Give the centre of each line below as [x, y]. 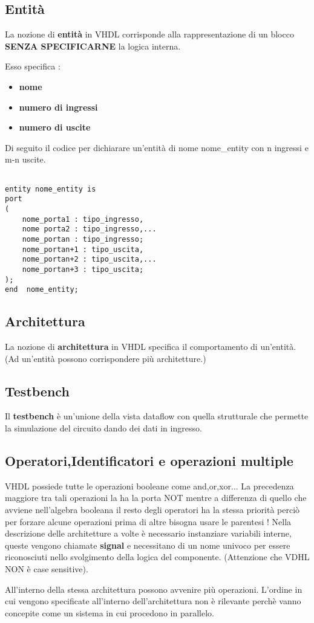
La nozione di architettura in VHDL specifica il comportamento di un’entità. [151, 347]
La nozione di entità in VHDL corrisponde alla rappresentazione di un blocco [149, 34]
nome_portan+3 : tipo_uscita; [83, 269]
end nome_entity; [42, 290]
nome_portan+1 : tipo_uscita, [83, 249]
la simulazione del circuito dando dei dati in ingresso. [103, 428]
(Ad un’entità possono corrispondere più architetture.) [106, 358]
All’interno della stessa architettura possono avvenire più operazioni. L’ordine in [154, 589]
